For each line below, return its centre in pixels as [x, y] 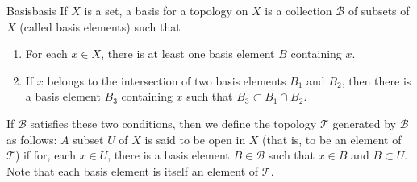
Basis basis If [37, 10]
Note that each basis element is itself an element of [133, 170]
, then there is [376, 80]
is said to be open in [195, 139]
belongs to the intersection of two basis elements [167, 80]
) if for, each [45, 155]
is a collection [298, 10]
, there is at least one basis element [188, 54]
